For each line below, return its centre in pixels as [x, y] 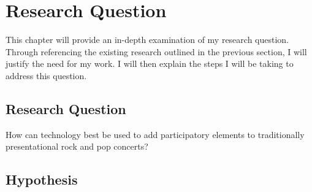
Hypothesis [42, 179]
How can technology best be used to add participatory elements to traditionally [155, 134]
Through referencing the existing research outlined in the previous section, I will [156, 51]
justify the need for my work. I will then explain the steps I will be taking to [150, 63]
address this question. [46, 75]
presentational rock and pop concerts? [77, 146]
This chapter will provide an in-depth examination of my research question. [147, 40]
